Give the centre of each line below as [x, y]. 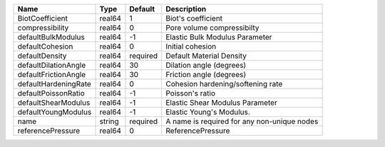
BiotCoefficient [42, 18]
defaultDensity [42, 56]
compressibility [43, 27]
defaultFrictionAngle [52, 75]
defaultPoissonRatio [51, 93]
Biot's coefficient [194, 18]
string [109, 121]
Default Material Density [206, 56]
